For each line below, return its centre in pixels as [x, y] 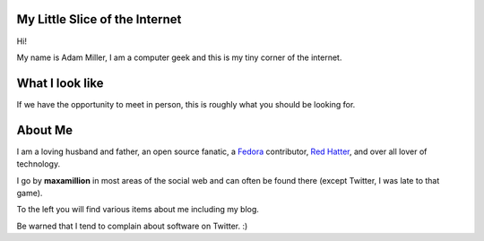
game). [30, 193]
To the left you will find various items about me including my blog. [138, 210]
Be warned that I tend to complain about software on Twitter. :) [132, 226]
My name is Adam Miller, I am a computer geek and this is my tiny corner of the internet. [179, 57]
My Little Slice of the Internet [99, 19]
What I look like [60, 83]
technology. [39, 164]
